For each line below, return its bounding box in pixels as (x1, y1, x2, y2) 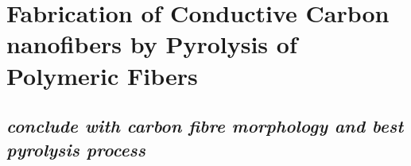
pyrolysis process (6, 137, 146, 161)
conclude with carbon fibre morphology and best (6, 114, 404, 138)
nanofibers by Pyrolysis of (6, 28, 297, 60)
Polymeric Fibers (6, 59, 198, 91)
